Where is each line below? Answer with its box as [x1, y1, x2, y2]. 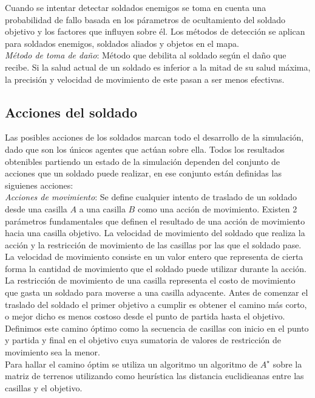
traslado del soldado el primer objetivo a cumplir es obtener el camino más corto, [5, 298, 307, 310]
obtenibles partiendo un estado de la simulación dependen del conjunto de [5, 155, 280, 167]
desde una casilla [5, 202, 67, 215]
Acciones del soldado [5, 102, 138, 121]
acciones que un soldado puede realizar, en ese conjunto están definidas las [5, 167, 282, 180]
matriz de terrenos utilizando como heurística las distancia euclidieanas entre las [5, 369, 304, 382]
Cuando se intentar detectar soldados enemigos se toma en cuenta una [5, 1, 266, 13]
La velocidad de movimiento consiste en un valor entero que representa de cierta [5, 250, 303, 263]
